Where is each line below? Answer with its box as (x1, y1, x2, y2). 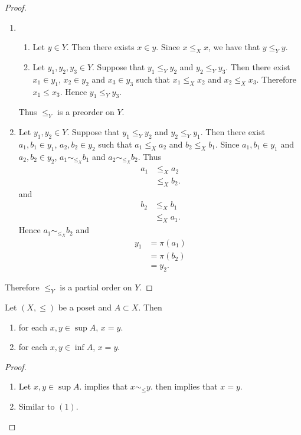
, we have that (208, 41, 260, 53)
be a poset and (58, 300, 112, 313)
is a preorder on (57, 106, 114, 118)
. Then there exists (66, 41, 135, 53)
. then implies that (150, 380, 218, 393)
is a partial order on (60, 281, 132, 293)
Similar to (18, 400, 55, 412)
